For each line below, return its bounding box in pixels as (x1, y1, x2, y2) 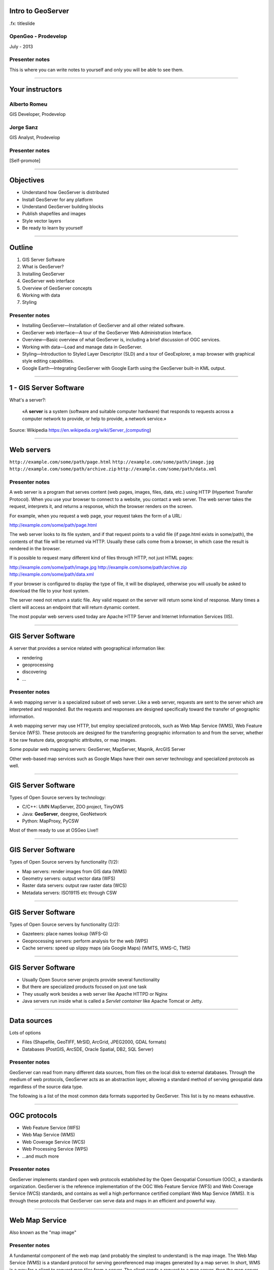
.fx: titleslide (9, 20, 35, 26)
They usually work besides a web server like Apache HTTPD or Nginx (22, 991, 167, 997)
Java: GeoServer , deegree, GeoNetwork (22, 811, 107, 817)
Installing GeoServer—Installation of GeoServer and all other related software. (22, 323, 185, 329)
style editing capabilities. (22, 358, 75, 364)
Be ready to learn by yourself (22, 225, 83, 231)
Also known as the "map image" (9, 1229, 77, 1235)
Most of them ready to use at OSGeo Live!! (9, 827, 98, 833)
